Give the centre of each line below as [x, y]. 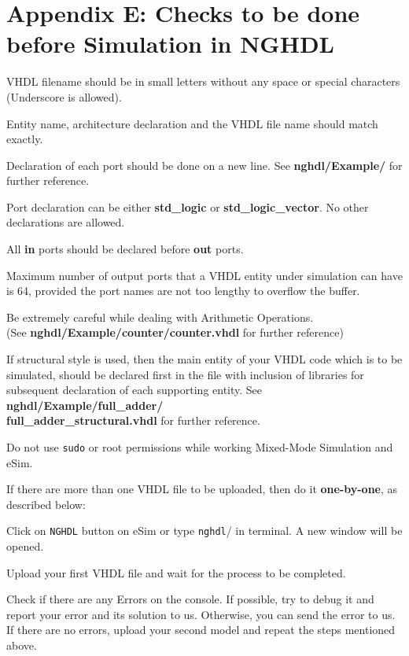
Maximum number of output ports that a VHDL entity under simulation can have [204, 275]
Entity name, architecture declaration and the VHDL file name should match [192, 123]
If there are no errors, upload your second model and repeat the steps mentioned [201, 630]
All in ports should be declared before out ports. [125, 249]
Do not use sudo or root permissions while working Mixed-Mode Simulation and [200, 447]
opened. [25, 546]
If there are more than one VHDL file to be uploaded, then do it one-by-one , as [202, 489]
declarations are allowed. [66, 222]
